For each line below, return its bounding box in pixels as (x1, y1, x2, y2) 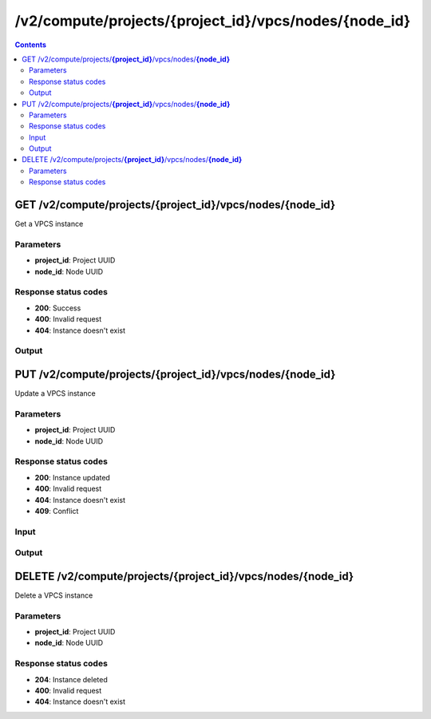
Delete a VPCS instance (14, 591, 93, 600)
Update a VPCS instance (14, 389, 96, 398)
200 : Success (34, 303, 81, 313)
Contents (14, 40, 47, 49)
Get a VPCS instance (14, 219, 84, 229)
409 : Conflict (34, 506, 79, 516)
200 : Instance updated (34, 472, 111, 482)
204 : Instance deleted (34, 674, 108, 684)
